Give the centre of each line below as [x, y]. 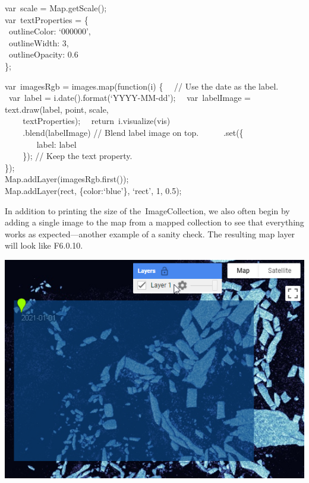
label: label [56, 144]
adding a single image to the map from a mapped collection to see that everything [154, 222]
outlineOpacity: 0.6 [43, 54]
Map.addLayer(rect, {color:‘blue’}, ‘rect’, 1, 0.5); [93, 190]
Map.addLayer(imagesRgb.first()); [67, 179]
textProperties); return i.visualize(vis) [97, 121]
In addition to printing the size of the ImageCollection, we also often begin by [147, 210]
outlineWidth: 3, [39, 42]
